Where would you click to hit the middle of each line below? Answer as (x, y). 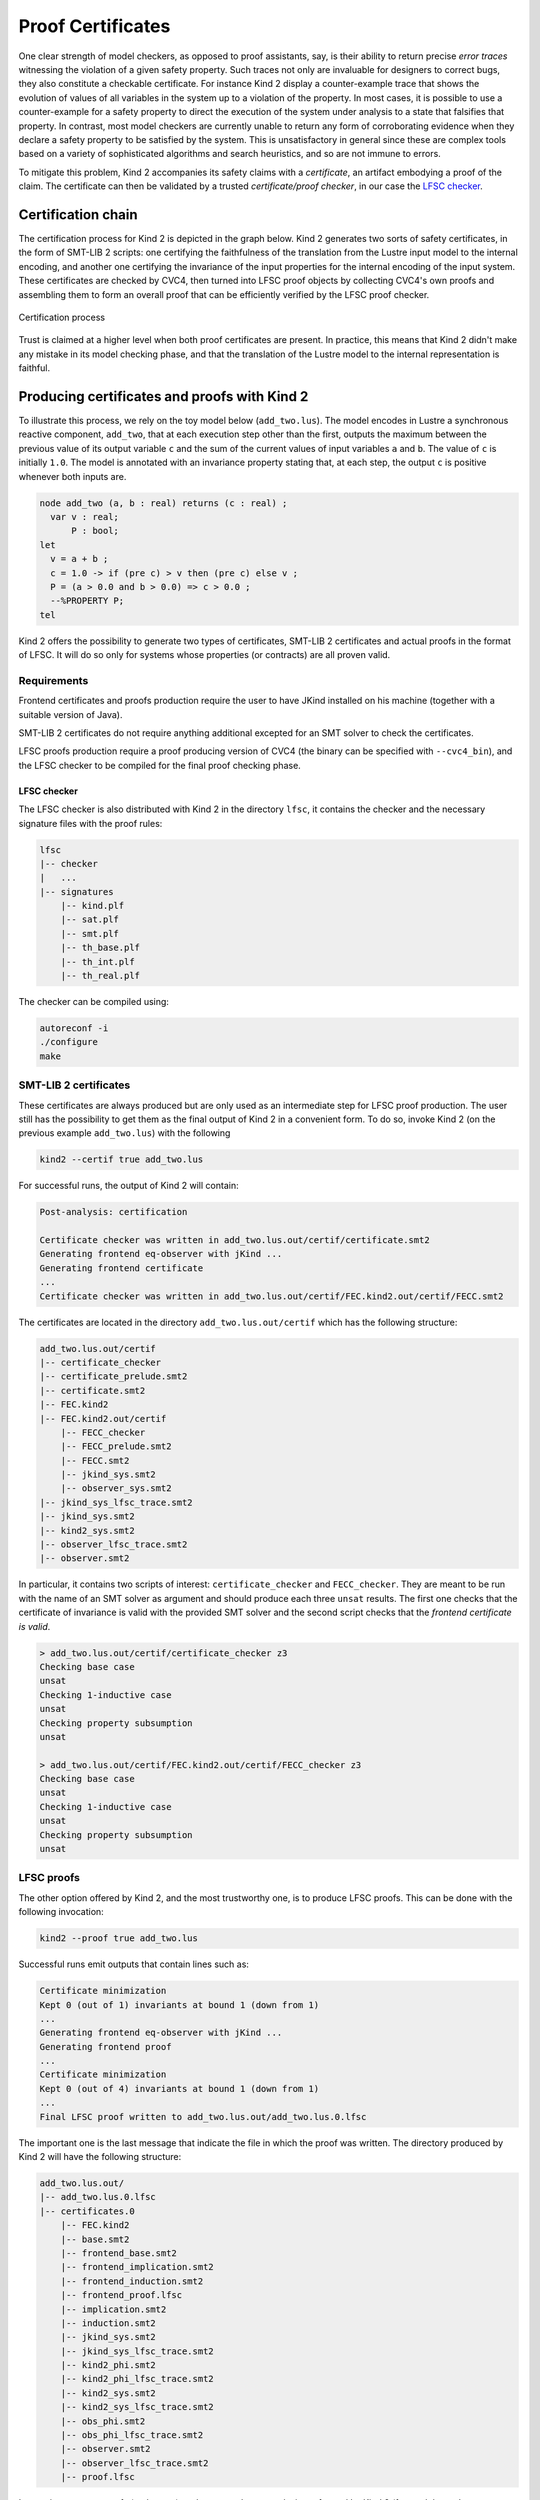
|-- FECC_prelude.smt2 (116, 1446)
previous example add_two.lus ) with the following (124, 1133)
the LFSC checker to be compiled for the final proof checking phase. (160, 765)
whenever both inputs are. (72, 476)
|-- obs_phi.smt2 (103, 2421)
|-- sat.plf (90, 919)
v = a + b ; (79, 559)
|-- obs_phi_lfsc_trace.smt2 (132, 2435)
